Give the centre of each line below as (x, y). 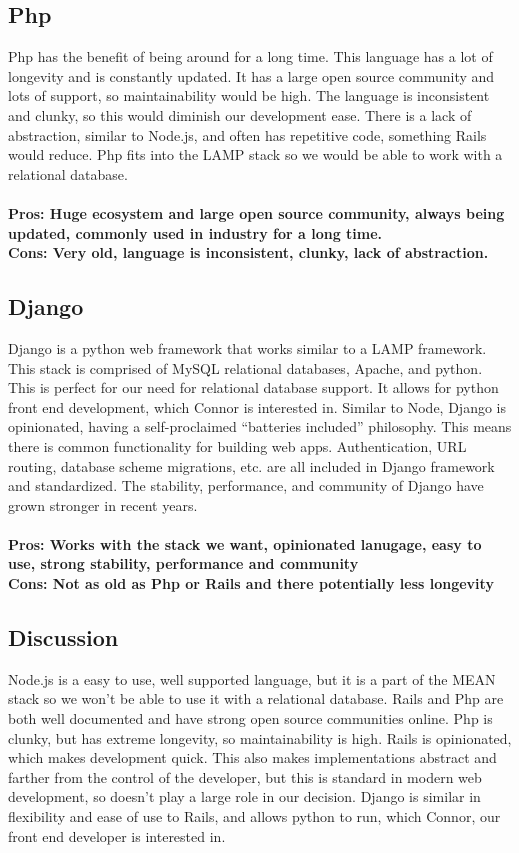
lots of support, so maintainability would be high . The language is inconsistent (249, 95)
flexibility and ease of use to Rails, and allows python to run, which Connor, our (254, 816)
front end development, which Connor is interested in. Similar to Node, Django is (257, 406)
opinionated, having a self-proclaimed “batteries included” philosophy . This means (260, 426)
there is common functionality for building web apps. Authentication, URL (237, 445)
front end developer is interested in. (117, 835)
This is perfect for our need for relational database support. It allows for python (253, 387)
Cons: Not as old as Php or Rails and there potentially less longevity (251, 583)
